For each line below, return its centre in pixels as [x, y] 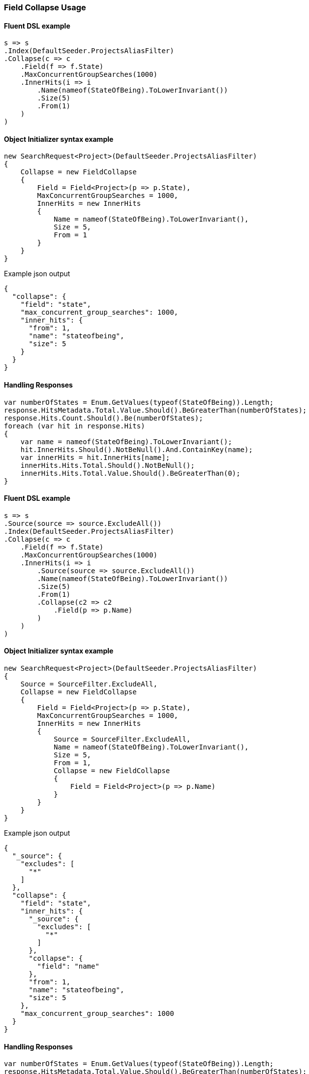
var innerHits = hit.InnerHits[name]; [95, 457]
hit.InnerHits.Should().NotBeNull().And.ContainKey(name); [137, 449]
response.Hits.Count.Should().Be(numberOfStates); [104, 418]
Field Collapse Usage [45, 7]
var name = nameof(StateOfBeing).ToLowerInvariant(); [126, 441]
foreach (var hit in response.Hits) [75, 426]
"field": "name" [68, 966]
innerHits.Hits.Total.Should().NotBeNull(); [108, 465]
